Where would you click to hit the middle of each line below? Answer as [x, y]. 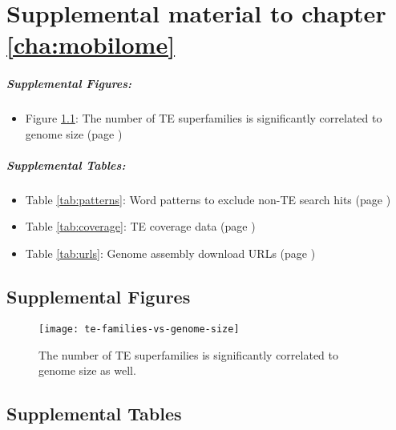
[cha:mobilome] [91, 44]
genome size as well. [87, 370]
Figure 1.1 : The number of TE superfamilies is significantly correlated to [204, 118]
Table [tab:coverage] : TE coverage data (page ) [140, 226]
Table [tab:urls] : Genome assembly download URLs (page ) [170, 253]
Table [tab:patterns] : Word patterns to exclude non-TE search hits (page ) [208, 199]
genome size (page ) [74, 133]
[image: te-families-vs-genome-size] [139, 329]
